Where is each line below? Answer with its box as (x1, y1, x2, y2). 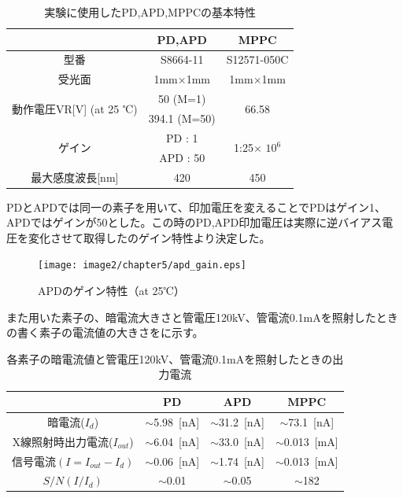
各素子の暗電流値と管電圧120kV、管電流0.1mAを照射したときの (6, 350, 333, 367)
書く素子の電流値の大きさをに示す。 (17, 324, 204, 341)
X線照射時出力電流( (12, 433, 113, 449)
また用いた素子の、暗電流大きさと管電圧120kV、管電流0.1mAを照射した (6, 308, 376, 325)
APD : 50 (159, 149, 205, 165)
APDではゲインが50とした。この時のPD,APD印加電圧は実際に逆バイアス (6, 214, 383, 231)
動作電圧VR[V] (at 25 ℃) (12, 100, 138, 116)
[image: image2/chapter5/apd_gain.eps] (38, 260, 246, 271)
